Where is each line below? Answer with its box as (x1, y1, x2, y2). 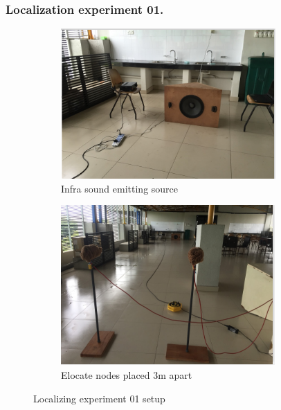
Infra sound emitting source (61, 181, 179, 195)
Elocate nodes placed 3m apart (61, 368, 192, 382)
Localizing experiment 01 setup (33, 391, 165, 405)
